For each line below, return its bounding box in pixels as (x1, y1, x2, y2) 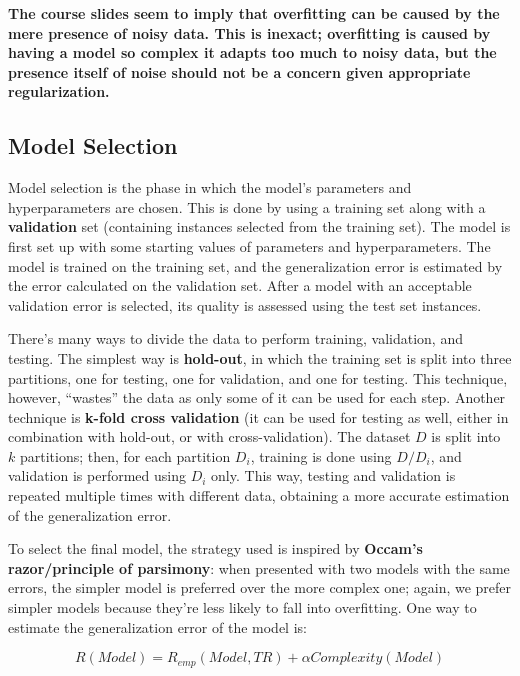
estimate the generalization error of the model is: (8, 616, 307, 637)
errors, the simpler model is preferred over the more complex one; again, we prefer (8, 577, 512, 598)
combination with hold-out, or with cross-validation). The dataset (8, 426, 411, 447)
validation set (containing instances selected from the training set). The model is (8, 216, 511, 237)
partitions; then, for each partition (19, 445, 231, 466)
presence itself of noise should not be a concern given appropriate (8, 61, 471, 82)
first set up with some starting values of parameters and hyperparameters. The (8, 235, 491, 256)
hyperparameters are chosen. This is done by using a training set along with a (8, 196, 486, 217)
